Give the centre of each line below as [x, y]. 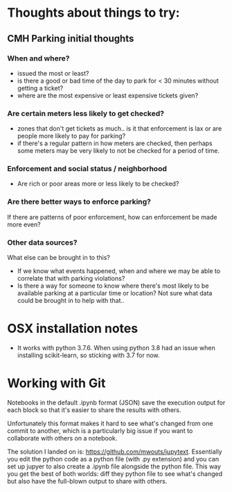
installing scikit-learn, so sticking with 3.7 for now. [89, 355]
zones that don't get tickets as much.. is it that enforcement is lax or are [119, 129]
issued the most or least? [53, 73]
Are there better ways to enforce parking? [79, 202]
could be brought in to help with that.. [71, 301]
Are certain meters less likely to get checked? [86, 113]
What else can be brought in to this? [59, 258]
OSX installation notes [73, 329]
